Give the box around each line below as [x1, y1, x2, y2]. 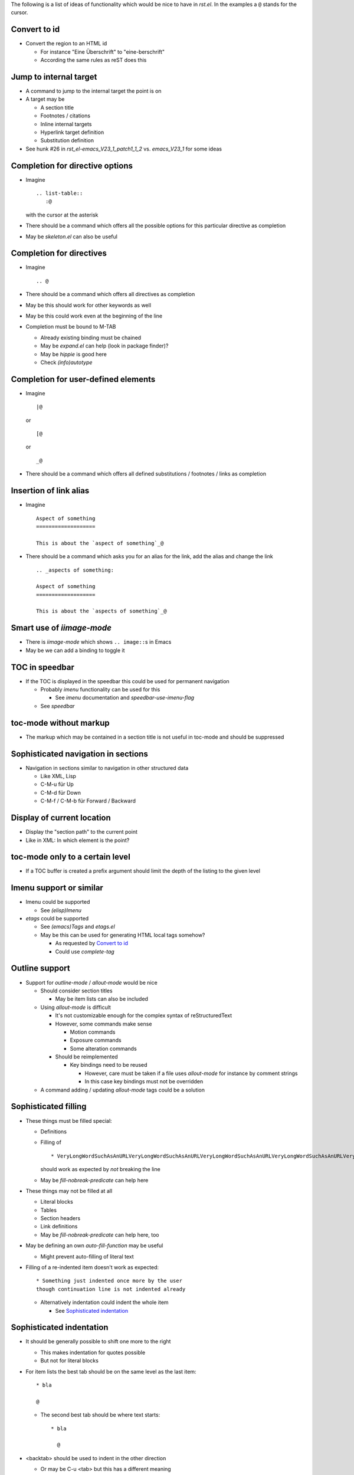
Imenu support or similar [11, 883, 103, 893]
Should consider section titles [40, 987, 113, 994]
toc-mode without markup [11, 717, 110, 728]
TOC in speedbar [11, 662, 75, 672]
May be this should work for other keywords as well [25, 301, 152, 309]
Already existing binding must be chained [40, 334, 142, 341]
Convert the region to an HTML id [25, 40, 107, 47]
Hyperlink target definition [40, 129, 104, 136]
